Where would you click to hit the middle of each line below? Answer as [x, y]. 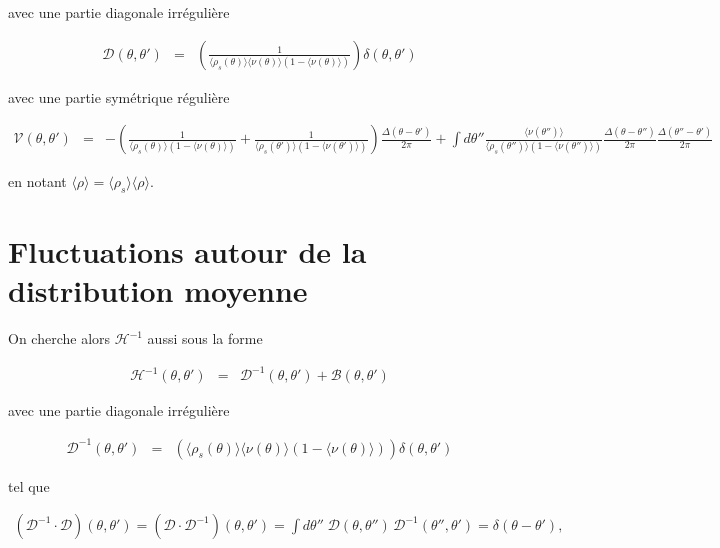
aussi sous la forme [205, 338]
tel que [29, 485]
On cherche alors [59, 338]
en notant [37, 181]
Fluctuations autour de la [187, 251]
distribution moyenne [158, 290]
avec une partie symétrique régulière [119, 96]
